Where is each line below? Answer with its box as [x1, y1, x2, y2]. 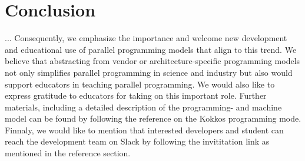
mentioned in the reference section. [5, 147, 131, 159]
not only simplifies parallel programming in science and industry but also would [5, 66, 293, 78]
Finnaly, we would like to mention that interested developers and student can [5, 123, 284, 136]
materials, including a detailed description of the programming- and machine [5, 100, 282, 113]
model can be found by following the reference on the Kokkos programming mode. [5, 112, 301, 125]
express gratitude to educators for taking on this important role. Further [5, 89, 267, 102]
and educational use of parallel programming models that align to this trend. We [5, 43, 297, 55]
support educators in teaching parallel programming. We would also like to [5, 78, 275, 90]
